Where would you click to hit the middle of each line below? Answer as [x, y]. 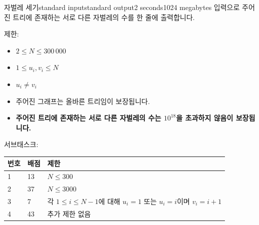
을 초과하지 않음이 [205, 118]
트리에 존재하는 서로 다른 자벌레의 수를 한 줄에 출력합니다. [104, 17]
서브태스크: [21, 144]
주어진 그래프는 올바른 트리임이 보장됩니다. [83, 101]
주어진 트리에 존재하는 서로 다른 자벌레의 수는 [88, 118]
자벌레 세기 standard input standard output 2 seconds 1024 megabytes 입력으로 [122, 7]
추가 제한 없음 [69, 213]
